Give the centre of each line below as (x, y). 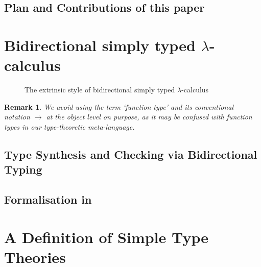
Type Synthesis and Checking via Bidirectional (131, 154)
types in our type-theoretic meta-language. (69, 126)
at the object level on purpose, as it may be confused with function (149, 117)
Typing (23, 169)
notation (17, 117)
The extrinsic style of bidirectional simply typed (100, 90)
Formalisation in (48, 199)
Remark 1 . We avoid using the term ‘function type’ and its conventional (119, 106)
